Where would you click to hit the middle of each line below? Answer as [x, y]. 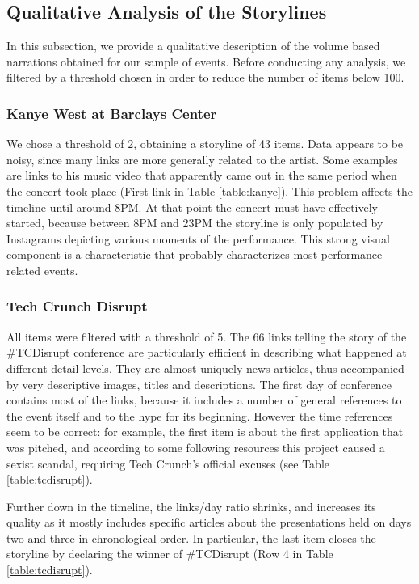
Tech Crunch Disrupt [77, 306]
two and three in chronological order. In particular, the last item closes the [191, 537]
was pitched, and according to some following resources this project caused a [196, 447]
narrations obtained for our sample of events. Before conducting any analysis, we [206, 61]
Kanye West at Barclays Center [112, 113]
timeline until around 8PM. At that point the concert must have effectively [193, 207]
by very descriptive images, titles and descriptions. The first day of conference [199, 384]
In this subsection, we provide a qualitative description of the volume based [193, 46]
